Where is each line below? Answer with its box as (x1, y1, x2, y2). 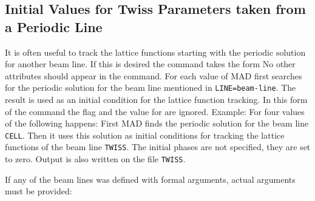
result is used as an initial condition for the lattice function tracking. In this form (5, 93, 308, 106)
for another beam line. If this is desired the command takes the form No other (5, 58, 296, 70)
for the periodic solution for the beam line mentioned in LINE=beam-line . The (5, 81, 296, 94)
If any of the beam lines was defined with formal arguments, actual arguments (5, 173, 296, 185)
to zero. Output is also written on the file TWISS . (5, 153, 186, 165)
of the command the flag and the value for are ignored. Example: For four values (5, 105, 305, 117)
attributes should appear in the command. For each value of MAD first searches (5, 69, 302, 82)
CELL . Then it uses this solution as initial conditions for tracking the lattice (5, 128, 285, 141)
